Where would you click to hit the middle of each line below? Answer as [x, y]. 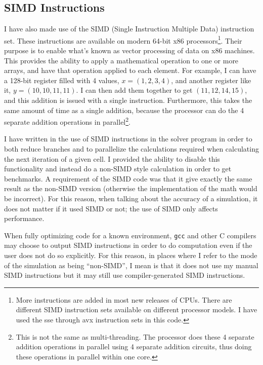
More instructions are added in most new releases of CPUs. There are [124, 299]
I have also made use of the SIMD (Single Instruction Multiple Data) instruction [129, 29]
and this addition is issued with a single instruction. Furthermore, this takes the [128, 100]
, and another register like [211, 80]
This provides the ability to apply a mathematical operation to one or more [121, 60]
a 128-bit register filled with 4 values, [62, 80]
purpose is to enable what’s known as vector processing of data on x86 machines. [129, 50]
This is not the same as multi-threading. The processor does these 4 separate [135, 336]
